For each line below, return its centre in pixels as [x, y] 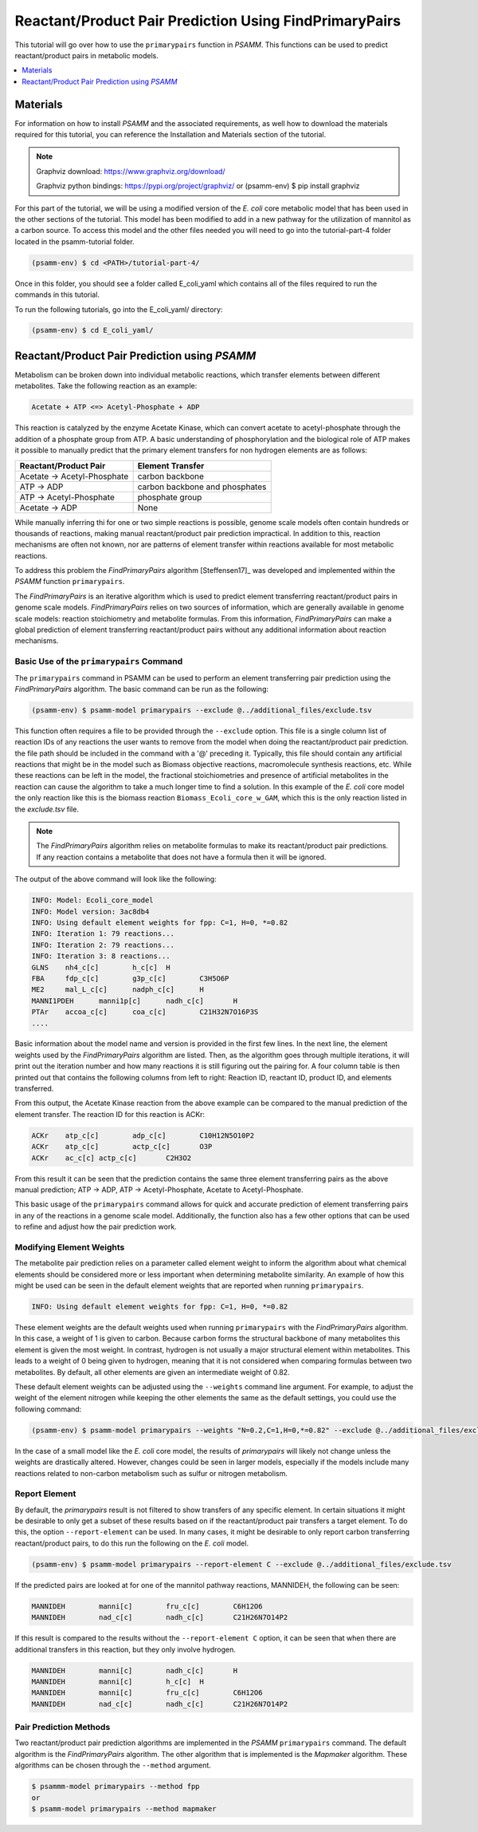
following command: [48, 1409]
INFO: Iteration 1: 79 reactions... [103, 934]
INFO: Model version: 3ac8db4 [90, 911]
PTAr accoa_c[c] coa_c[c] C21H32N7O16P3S [145, 1012]
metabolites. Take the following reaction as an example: [106, 386]
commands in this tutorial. [57, 294]
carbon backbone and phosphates [202, 487]
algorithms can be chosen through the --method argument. [113, 1765]
